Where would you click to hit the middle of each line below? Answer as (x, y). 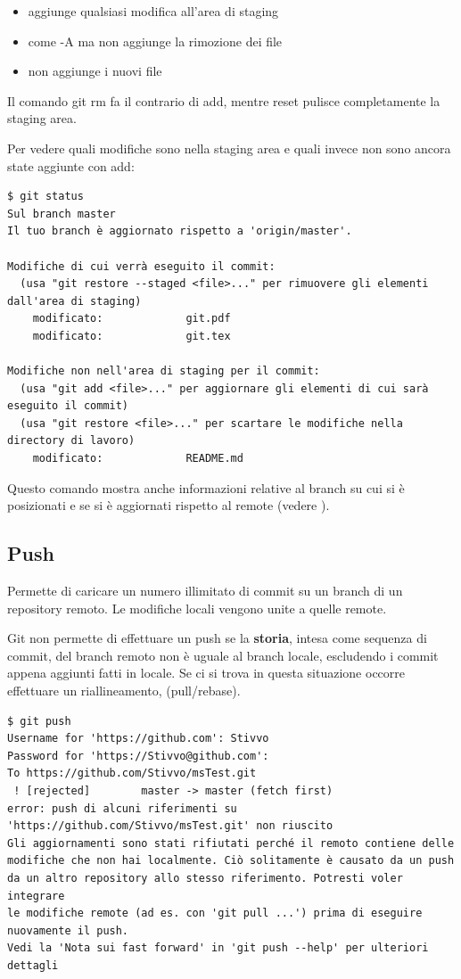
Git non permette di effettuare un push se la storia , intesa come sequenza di (217, 638)
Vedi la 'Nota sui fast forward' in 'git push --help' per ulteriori (218, 948)
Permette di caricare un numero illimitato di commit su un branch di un (205, 591)
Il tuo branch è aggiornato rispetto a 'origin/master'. (180, 231)
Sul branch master (62, 214)
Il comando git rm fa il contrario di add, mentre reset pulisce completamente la (224, 100)
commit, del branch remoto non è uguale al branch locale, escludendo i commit (223, 655)
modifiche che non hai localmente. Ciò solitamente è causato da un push (231, 861)
